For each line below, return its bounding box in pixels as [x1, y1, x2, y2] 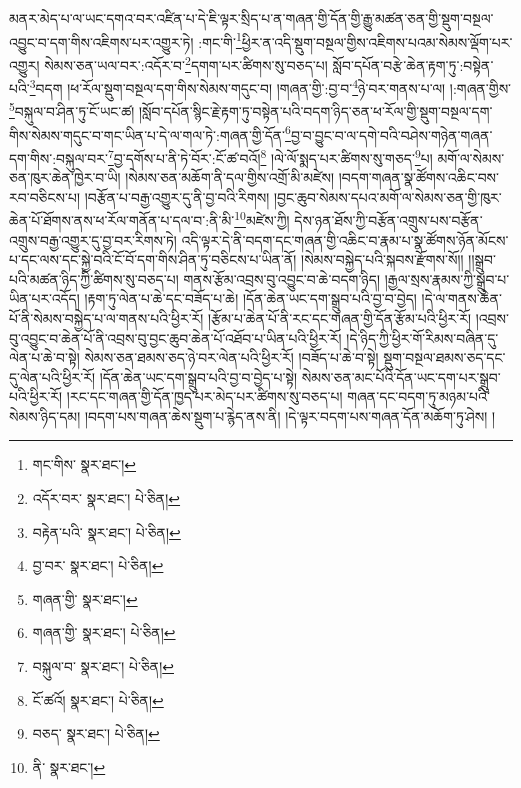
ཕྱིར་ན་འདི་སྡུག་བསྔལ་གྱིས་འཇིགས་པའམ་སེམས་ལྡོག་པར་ [241, 31, 513, 52]
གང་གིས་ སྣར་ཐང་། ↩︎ [32, 454, 137, 475]
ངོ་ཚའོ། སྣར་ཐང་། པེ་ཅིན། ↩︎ [32, 689, 164, 710]
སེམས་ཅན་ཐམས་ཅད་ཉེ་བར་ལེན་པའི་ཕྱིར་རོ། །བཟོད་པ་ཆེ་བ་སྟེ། [84, 347, 379, 368]
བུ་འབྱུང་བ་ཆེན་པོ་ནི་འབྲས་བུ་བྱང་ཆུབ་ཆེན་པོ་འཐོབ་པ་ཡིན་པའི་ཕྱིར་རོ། [9, 327, 342, 348]
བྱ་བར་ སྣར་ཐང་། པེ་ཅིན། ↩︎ [32, 555, 164, 576]
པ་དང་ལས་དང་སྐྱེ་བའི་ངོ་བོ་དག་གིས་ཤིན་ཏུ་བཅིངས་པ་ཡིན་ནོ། [9, 249, 297, 270]
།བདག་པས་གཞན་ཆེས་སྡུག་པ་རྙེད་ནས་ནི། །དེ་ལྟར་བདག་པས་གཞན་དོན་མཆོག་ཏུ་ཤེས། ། [84, 405, 496, 426]
